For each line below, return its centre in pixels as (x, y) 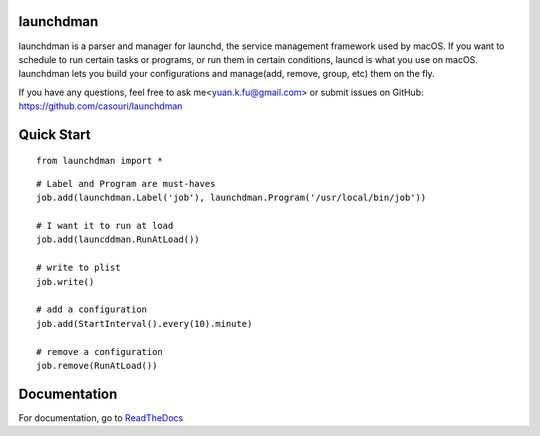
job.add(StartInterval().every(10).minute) (144, 323)
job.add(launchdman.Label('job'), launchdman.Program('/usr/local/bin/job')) (231, 198)
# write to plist (78, 268)
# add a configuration (92, 309)
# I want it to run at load (105, 226)
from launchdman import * (100, 161)
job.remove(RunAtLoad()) (97, 365)
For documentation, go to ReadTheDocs (101, 417)
